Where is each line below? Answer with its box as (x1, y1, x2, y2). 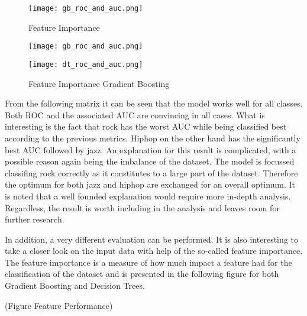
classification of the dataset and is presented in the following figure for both (5, 267, 279, 280)
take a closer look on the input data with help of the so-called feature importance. (5, 244, 303, 257)
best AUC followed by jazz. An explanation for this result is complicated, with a (5, 143, 296, 156)
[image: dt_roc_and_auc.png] (28, 60, 143, 69)
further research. (5, 213, 64, 225)
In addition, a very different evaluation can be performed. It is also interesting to (5, 233, 298, 245)
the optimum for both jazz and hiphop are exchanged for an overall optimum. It (5, 178, 295, 191)
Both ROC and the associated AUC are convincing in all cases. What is (5, 108, 265, 121)
